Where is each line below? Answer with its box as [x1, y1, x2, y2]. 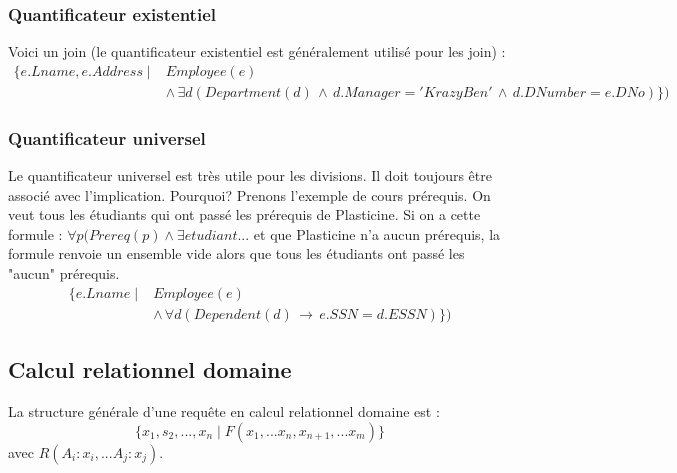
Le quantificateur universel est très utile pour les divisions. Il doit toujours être [8, 165, 492, 186]
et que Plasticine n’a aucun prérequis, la [253, 223, 501, 244]
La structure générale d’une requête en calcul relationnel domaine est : [8, 400, 440, 421]
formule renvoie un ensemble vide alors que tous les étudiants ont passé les [8, 243, 465, 264]
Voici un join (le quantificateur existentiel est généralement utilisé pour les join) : [8, 41, 506, 62]
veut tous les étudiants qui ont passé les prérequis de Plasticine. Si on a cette [8, 204, 481, 225]
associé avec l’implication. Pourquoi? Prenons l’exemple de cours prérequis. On [8, 184, 491, 205]
